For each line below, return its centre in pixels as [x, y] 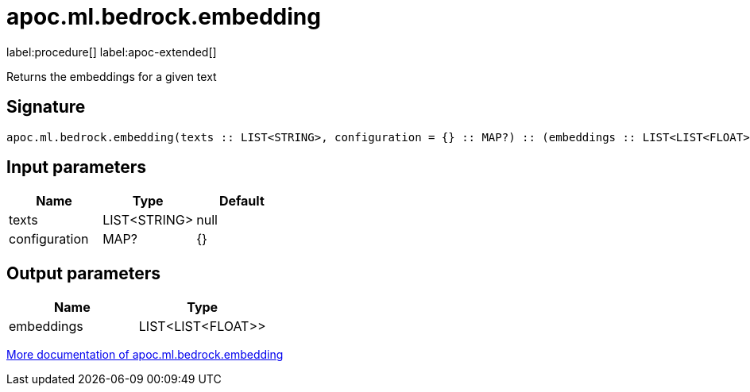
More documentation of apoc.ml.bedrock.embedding [145, 355]
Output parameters [83, 273]
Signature [46, 107]
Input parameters [77, 167]
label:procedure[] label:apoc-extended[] [112, 52]
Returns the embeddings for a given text [112, 76]
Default [242, 201]
